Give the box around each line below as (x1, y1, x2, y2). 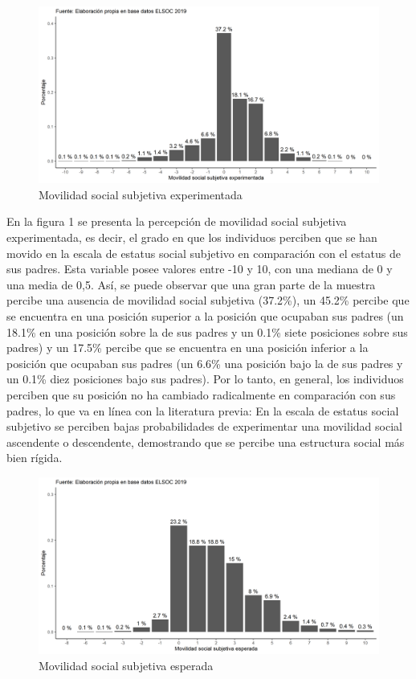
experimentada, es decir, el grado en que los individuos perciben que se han (6, 229, 377, 246)
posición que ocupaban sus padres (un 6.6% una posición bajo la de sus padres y (6, 354, 403, 371)
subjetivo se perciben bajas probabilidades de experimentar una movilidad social (6, 418, 402, 435)
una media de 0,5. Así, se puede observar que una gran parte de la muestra (6, 276, 376, 292)
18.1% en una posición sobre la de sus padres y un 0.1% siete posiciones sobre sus (6, 323, 408, 340)
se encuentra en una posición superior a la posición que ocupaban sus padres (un (6, 308, 404, 325)
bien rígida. (6, 449, 63, 466)
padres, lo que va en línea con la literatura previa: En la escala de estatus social (6, 402, 399, 419)
